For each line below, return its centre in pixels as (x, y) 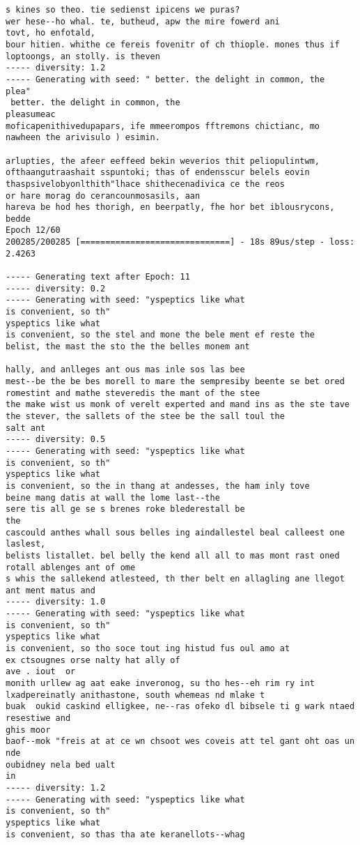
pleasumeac (31, 114)
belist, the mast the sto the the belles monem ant (128, 347)
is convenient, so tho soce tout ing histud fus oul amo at (148, 649)
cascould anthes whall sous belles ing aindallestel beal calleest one (175, 532)
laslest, (26, 544)
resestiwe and (38, 718)
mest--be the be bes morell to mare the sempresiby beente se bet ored (175, 381)
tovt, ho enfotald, (50, 33)
